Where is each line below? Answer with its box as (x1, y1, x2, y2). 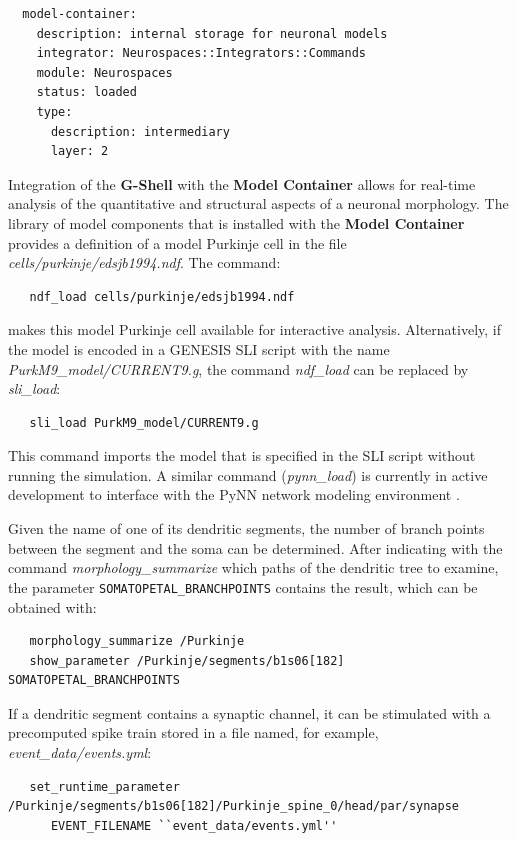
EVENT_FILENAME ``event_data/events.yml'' (50, 818, 338, 833)
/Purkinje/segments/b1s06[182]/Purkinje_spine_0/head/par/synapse (8, 799, 460, 814)
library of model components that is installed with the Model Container (8, 212, 465, 233)
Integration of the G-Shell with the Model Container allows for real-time (8, 173, 476, 194)
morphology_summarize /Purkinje (29, 634, 245, 649)
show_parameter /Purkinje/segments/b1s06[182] (29, 653, 345, 668)
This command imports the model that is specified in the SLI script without (8, 445, 476, 466)
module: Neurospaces (36, 65, 173, 80)
